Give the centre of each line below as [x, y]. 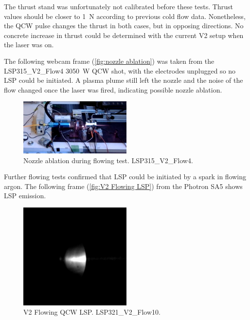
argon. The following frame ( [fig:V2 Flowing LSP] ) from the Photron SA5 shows [123, 186]
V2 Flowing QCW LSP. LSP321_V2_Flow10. [92, 312]
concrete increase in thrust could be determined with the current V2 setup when [124, 35]
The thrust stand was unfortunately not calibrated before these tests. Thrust [118, 6]
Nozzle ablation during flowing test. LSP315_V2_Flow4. [108, 160]
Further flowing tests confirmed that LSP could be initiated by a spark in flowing [125, 177]
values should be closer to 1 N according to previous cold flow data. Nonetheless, [125, 16]
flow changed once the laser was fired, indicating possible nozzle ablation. [113, 89]
